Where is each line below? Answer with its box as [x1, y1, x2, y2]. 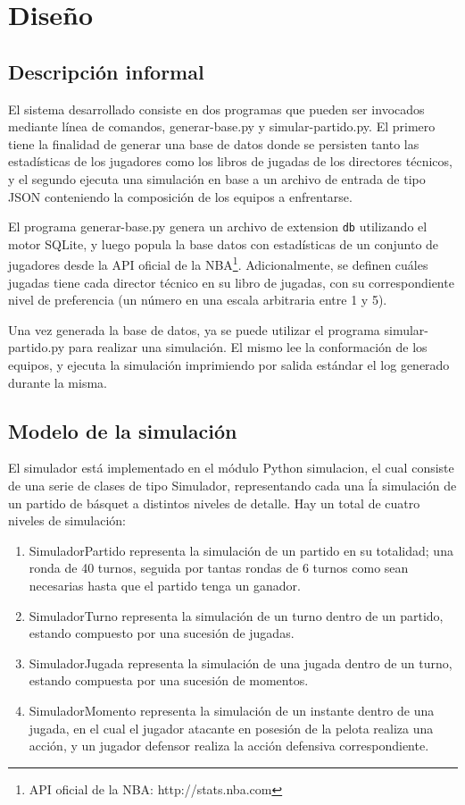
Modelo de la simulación [8, 416, 237, 444]
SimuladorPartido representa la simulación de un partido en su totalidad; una [29, 541, 453, 559]
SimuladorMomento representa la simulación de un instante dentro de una [29, 700, 435, 719]
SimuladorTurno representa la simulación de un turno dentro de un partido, [29, 606, 444, 625]
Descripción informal [8, 57, 204, 85]
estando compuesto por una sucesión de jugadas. [29, 624, 295, 642]
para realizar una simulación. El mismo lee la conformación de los [68, 338, 428, 356]
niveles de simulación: [8, 511, 126, 530]
